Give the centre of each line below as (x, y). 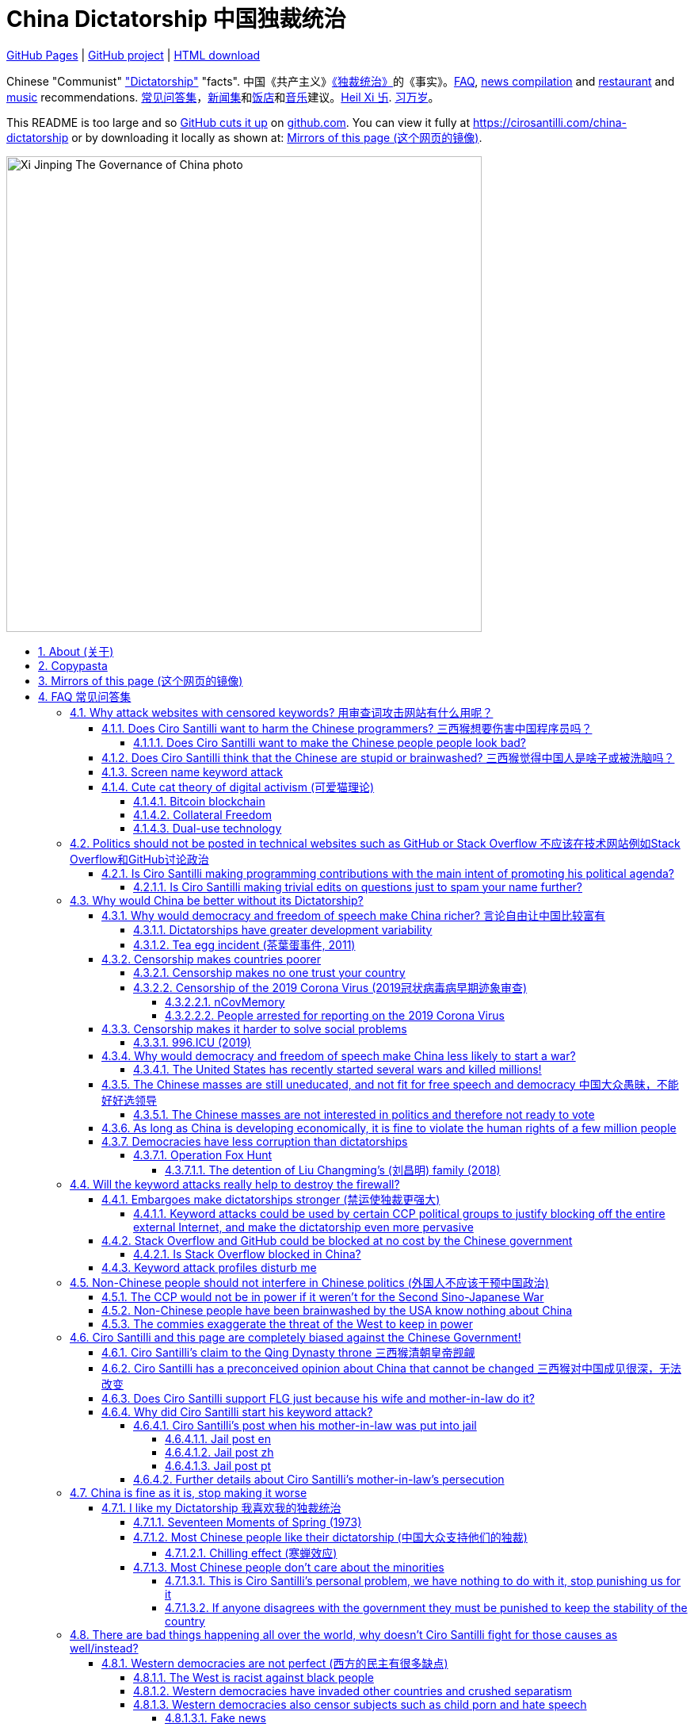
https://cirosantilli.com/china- (549, 122)
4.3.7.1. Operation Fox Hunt (203, 1155)
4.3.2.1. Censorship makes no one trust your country (269, 972)
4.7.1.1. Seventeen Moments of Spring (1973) (248, 1522)
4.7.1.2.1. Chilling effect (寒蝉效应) (251, 1553)
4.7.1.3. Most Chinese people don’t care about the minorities (289, 1567)
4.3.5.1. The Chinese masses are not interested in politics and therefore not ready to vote (364, 1114)
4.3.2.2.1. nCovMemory (225, 1001)
